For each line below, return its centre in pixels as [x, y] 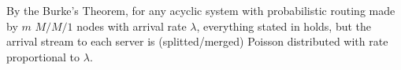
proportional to [43, 56]
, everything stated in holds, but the [284, 26]
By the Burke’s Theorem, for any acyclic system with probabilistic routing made [201, 10]
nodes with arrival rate [132, 26]
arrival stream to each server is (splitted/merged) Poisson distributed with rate [197, 41]
